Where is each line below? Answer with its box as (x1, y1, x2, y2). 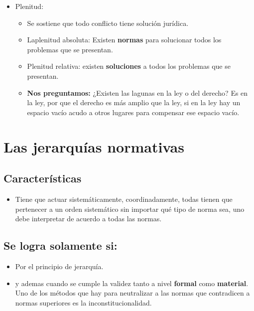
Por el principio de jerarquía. (15, 261, 104, 271)
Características (3, 170, 82, 186)
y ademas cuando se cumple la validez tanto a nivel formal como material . (15, 278, 249, 288)
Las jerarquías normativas (3, 136, 184, 156)
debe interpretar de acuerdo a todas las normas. (15, 213, 162, 224)
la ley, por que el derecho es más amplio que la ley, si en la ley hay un (27, 97, 241, 108)
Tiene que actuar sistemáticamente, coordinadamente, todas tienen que (15, 193, 233, 204)
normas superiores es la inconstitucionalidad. (15, 297, 152, 308)
